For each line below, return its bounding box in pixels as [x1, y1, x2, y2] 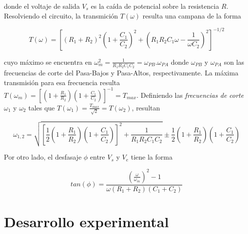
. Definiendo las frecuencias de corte [136, 90, 244, 100]
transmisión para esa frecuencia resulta [4, 77, 120, 87]
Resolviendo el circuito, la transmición [4, 10, 118, 20]
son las [224, 56, 245, 67]
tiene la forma [131, 152, 172, 162]
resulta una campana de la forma [142, 10, 241, 20]
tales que [28, 102, 55, 112]
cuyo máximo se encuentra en [4, 56, 92, 67]
